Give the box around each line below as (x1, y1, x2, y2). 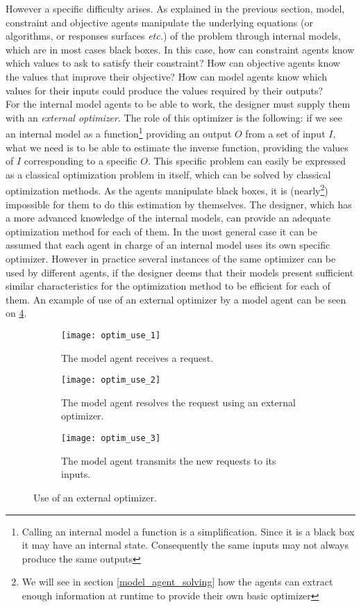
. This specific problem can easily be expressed (147, 153, 346, 168)
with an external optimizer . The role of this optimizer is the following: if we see (6, 110, 342, 124)
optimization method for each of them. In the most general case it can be (6, 224, 317, 238)
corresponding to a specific (24, 153, 137, 168)
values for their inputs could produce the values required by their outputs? (6, 83, 324, 97)
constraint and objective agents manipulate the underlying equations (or (6, 15, 313, 29)
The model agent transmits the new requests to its (61, 453, 276, 467)
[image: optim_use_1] (61, 330, 161, 340)
